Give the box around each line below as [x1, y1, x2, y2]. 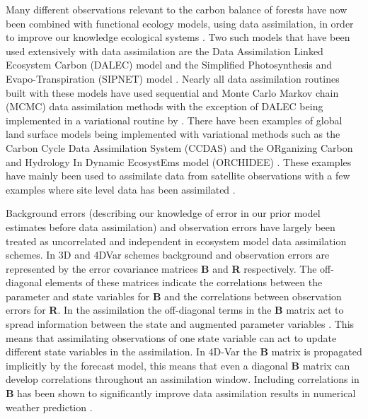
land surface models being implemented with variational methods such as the [6, 126, 340, 141]
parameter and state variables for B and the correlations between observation [6, 288, 342, 303]
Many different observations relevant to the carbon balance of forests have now [6, 2, 347, 16]
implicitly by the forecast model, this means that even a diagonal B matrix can [6, 358, 350, 372]
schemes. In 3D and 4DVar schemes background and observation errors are [6, 247, 330, 262]
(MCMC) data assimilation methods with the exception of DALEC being [6, 99, 323, 114]
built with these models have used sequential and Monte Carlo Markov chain [6, 85, 339, 100]
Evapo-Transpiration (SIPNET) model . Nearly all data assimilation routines [6, 71, 340, 85]
